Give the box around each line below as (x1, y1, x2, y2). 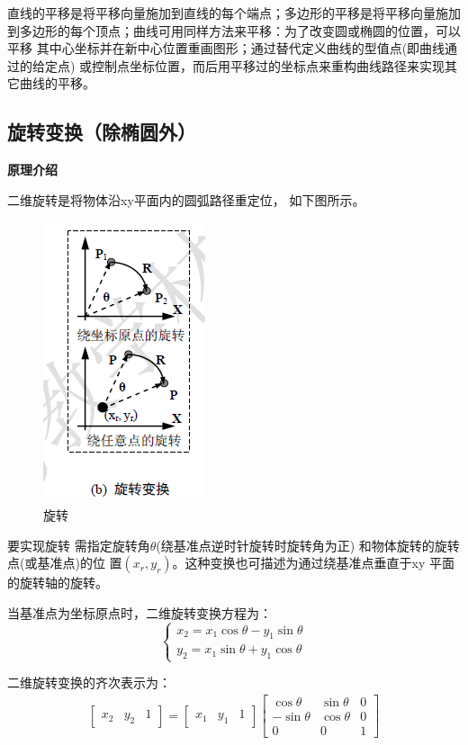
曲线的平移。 (19, 74, 95, 93)
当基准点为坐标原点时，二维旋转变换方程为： (7, 603, 272, 622)
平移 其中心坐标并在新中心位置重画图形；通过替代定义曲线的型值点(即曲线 (7, 39, 445, 58)
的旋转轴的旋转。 (7, 573, 108, 592)
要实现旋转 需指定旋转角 (7, 535, 150, 554)
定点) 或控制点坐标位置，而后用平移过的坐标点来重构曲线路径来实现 (44, 56, 445, 75)
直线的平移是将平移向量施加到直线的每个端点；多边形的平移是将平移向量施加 (7, 4, 461, 22)
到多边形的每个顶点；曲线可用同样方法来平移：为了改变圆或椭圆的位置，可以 (7, 21, 461, 40)
